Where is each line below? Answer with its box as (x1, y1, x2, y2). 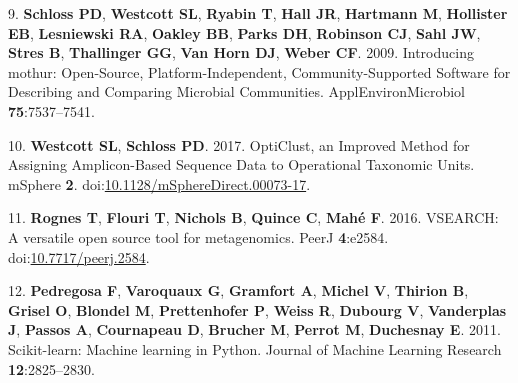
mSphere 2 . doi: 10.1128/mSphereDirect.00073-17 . (8, 173, 311, 194)
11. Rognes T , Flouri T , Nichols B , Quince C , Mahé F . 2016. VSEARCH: (8, 207, 499, 228)
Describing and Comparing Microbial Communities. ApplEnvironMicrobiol (8, 81, 465, 102)
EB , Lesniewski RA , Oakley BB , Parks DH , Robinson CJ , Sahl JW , (8, 22, 481, 43)
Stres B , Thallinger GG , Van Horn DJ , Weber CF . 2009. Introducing (8, 42, 474, 63)
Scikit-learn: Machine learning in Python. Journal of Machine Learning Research (8, 338, 502, 359)
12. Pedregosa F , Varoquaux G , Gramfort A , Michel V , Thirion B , (8, 280, 469, 301)
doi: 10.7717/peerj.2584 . (8, 246, 150, 267)
